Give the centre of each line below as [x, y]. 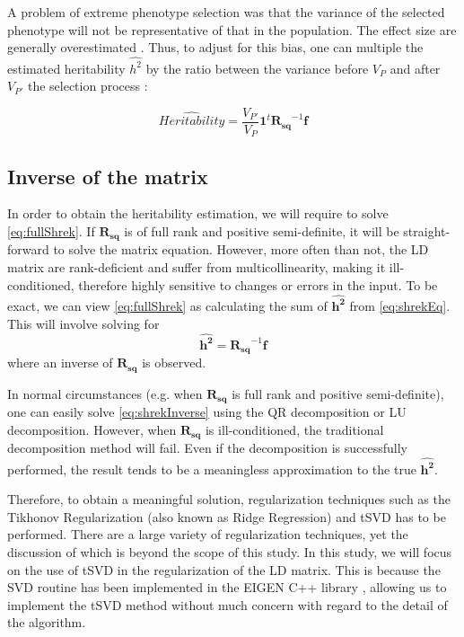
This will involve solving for [83, 323]
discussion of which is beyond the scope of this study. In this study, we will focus [230, 551]
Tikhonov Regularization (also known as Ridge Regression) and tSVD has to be [227, 516]
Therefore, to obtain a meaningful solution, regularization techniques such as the [229, 499]
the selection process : [88, 86]
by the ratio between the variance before [257, 68]
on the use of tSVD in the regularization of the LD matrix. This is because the [224, 569]
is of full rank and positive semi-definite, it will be [262, 231]
